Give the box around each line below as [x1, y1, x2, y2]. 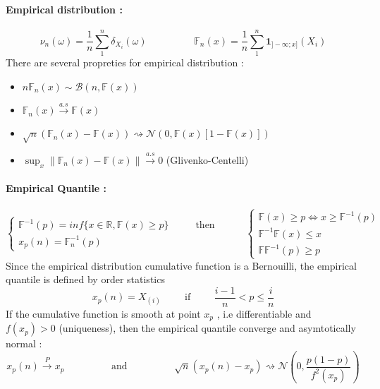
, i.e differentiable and [216, 306, 312, 321]
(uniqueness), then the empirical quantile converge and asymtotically [59, 321, 356, 335]
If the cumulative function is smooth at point [6, 306, 201, 321]
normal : [6, 336, 42, 351]
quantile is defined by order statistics [6, 272, 165, 287]
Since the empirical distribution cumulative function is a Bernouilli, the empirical [6, 258, 357, 273]
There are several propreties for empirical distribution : [6, 54, 244, 69]
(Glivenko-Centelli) [166, 152, 249, 167]
